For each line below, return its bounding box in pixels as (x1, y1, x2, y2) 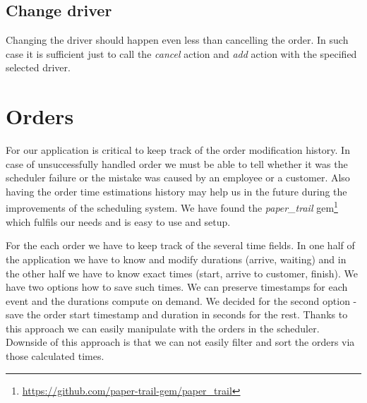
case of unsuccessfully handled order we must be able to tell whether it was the (6, 156, 348, 171)
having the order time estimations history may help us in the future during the (6, 184, 347, 198)
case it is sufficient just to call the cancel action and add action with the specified (6, 46, 357, 61)
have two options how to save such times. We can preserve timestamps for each (6, 279, 348, 294)
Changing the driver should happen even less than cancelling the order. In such (6, 32, 349, 47)
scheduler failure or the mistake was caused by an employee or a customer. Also (6, 170, 350, 185)
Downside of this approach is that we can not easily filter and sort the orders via (6, 335, 355, 349)
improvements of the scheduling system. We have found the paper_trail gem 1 (6, 198, 338, 215)
